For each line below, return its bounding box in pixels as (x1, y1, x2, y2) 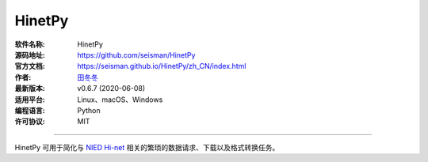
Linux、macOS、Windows (77, 95, 163, 104)
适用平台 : (14, 95, 45, 104)
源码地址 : (14, 50, 45, 59)
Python (77, 105, 101, 115)
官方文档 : (14, 62, 45, 71)
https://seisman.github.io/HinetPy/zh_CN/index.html (77, 62, 246, 71)
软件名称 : (14, 40, 45, 49)
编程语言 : (14, 105, 45, 115)
